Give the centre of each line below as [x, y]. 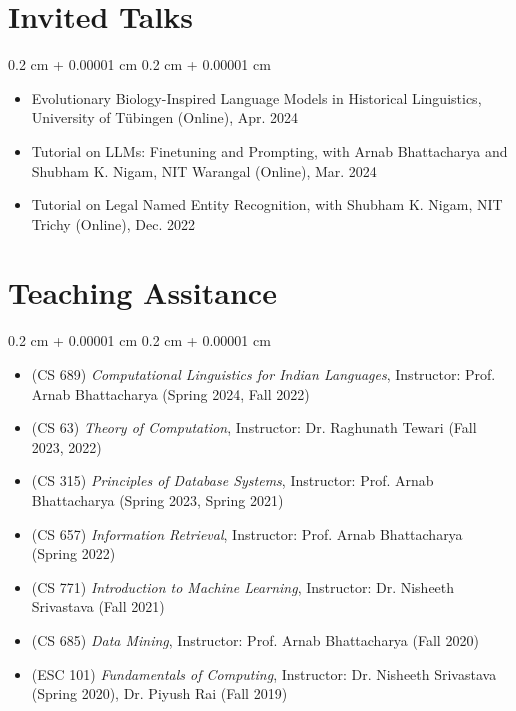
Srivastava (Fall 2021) [98, 606]
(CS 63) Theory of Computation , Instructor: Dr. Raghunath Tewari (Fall [254, 427]
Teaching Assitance [142, 292]
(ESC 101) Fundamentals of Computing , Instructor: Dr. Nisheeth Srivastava [264, 673]
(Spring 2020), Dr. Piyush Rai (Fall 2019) [159, 693]
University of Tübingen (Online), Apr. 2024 [165, 117]
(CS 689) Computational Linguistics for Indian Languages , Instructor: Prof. [263, 374]
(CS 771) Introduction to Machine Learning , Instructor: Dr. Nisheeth [243, 586]
